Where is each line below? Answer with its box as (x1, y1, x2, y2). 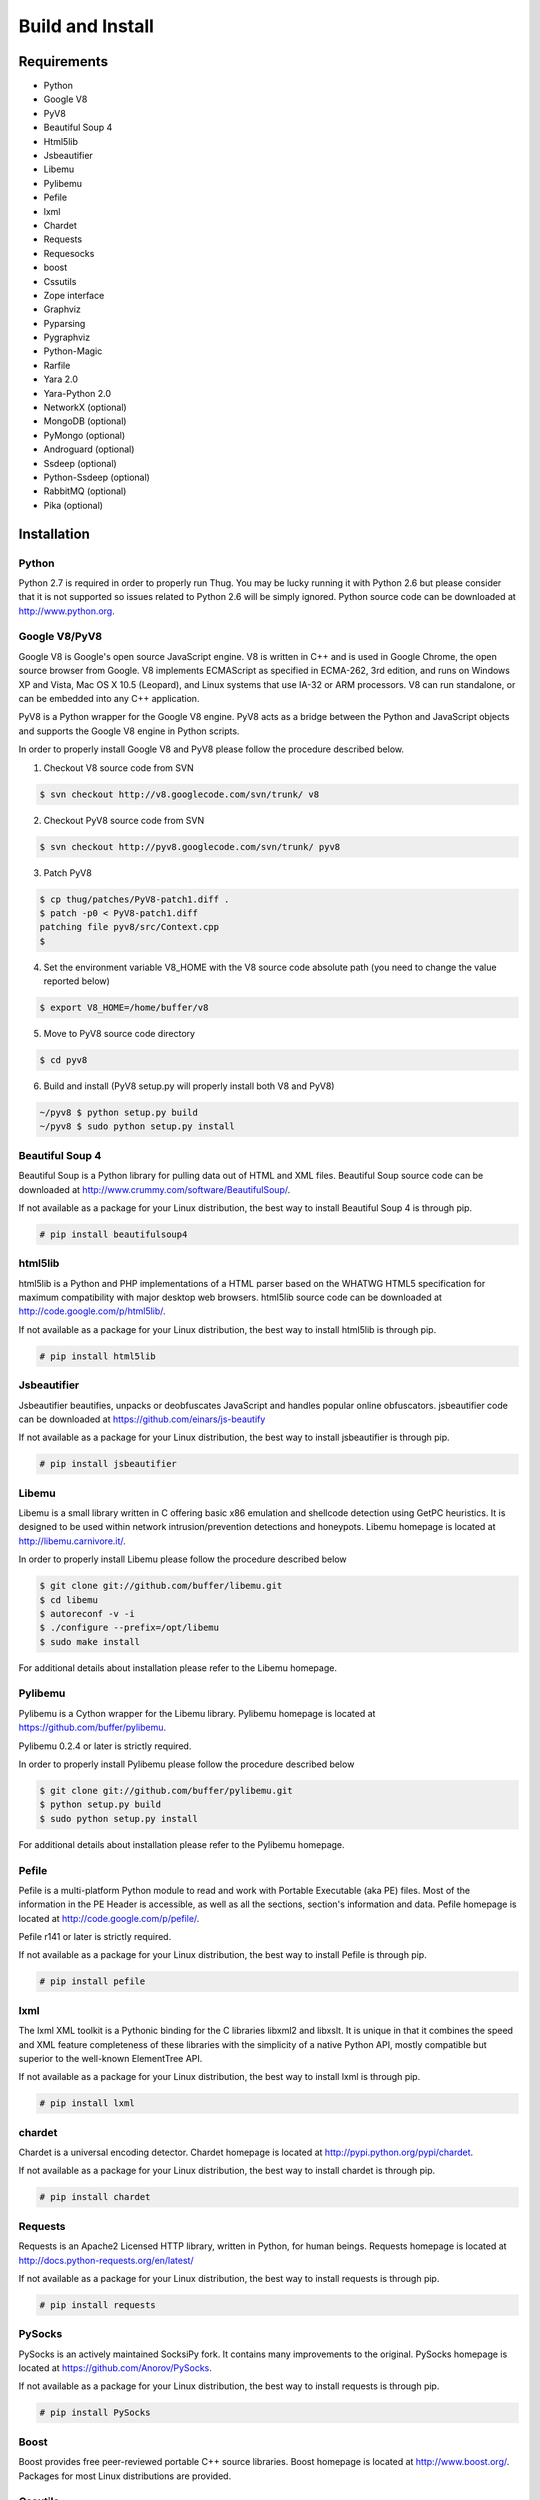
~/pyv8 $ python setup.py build (39, 1106, 199, 1118)
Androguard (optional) (43, 443, 135, 455)
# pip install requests (39, 2299, 157, 2310)
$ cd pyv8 (39, 1055, 88, 1066)
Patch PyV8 (43, 866, 92, 879)
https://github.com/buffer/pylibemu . (18, 1721, 167, 1734)
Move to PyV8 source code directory (43, 1028, 195, 1040)
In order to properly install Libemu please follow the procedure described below (18, 1553, 347, 1565)
